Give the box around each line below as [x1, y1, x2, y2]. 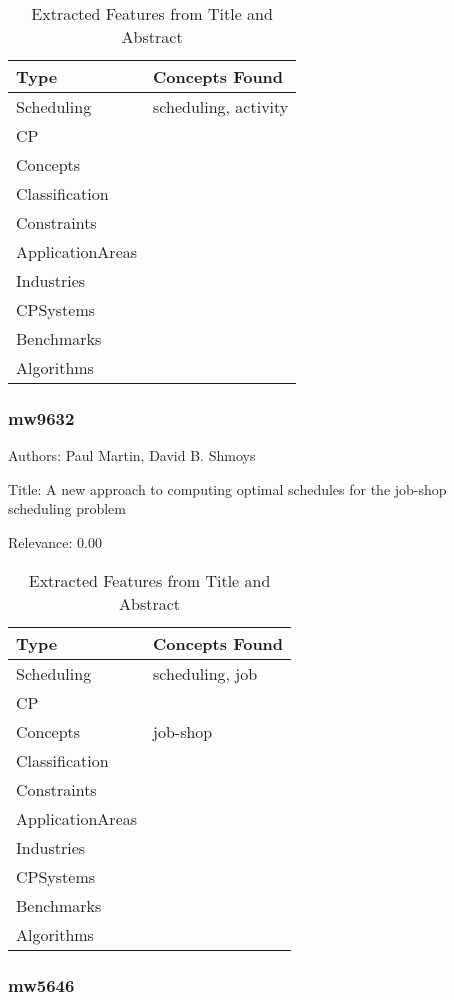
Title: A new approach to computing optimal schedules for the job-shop [8, 478, 447, 499]
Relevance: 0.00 [8, 532, 102, 552]
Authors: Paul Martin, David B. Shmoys [8, 445, 256, 466]
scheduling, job [153, 661, 258, 685]
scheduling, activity [153, 95, 289, 118]
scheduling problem [8, 498, 126, 519]
